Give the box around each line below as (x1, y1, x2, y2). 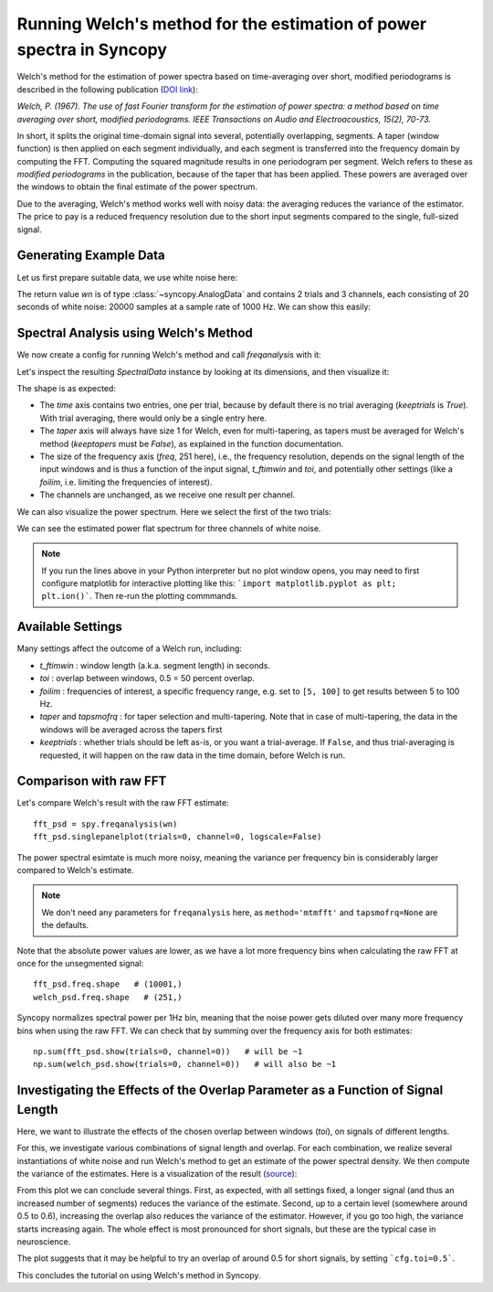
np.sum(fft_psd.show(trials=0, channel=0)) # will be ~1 (33, 1046, 303, 1056)
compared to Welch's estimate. (16, 864, 134, 875)
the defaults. (41, 920, 89, 931)
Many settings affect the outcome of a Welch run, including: (16, 643, 242, 654)
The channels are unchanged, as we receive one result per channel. (39, 489, 296, 500)
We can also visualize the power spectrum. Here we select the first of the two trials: (16, 506, 332, 517)
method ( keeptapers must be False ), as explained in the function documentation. (39, 438, 344, 449)
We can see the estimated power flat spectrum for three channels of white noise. (16, 522, 321, 534)
